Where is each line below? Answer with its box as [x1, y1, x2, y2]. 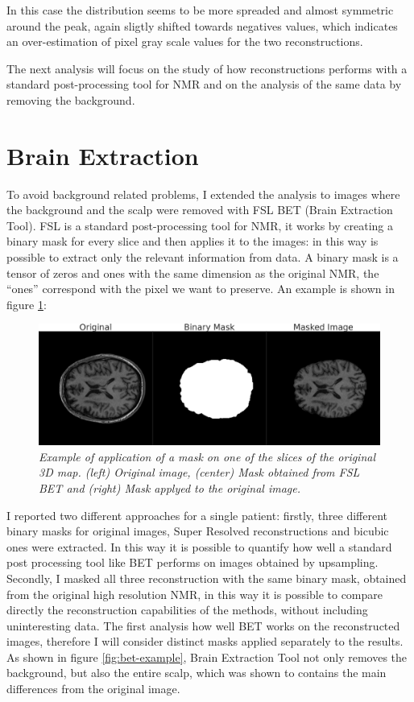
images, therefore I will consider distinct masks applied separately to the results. [6, 633, 404, 650]
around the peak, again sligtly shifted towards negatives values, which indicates [6, 17, 398, 34]
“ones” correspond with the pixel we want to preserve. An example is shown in [6, 280, 395, 297]
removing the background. [6, 91, 135, 108]
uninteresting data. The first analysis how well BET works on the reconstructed [6, 617, 400, 634]
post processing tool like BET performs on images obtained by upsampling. [6, 554, 379, 571]
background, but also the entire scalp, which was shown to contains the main [6, 664, 387, 681]
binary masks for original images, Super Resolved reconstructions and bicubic [6, 522, 389, 539]
